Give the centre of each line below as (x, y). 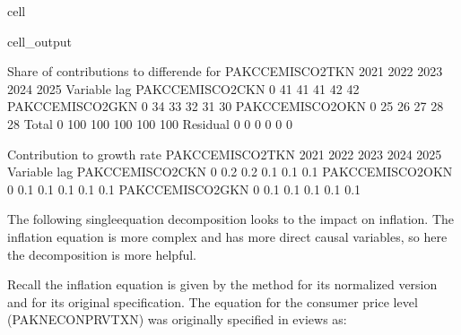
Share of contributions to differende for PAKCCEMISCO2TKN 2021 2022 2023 (225, 71)
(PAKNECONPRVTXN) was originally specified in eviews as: (177, 319)
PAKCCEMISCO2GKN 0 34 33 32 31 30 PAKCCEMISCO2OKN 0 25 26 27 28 (226, 106)
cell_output (39, 41)
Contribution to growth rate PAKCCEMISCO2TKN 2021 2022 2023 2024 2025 (225, 154)
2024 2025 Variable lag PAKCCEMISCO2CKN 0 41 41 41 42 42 (183, 88)
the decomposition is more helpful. (102, 254)
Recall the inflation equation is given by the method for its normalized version (222, 284)
